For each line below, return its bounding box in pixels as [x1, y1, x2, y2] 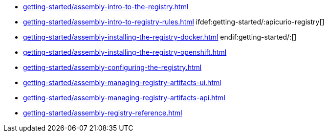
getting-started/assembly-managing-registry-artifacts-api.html [23, 93, 225, 102]
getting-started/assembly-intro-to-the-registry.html [23, 2, 189, 11]
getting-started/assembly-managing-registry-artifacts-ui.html [23, 78, 221, 87]
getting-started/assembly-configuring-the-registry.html [23, 63, 202, 71]
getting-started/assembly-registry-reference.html [23, 109, 182, 117]
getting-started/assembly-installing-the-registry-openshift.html [23, 48, 227, 56]
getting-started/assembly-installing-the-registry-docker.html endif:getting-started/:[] [23, 33, 297, 41]
